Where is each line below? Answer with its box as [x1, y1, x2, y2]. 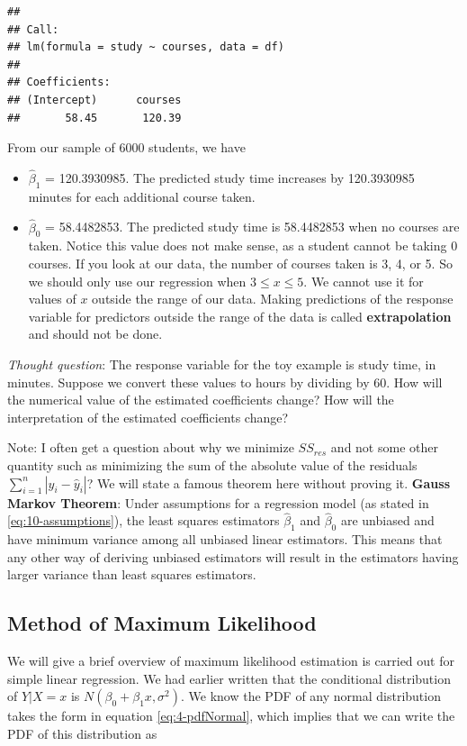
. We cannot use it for [303, 271, 424, 290]
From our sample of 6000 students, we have [7, 138, 246, 157]
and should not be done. [28, 324, 163, 343]
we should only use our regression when [28, 271, 247, 290]
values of [28, 289, 76, 308]
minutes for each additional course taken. [28, 186, 256, 205]
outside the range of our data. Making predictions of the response [92, 289, 454, 308]
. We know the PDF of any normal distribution [181, 687, 441, 705]
